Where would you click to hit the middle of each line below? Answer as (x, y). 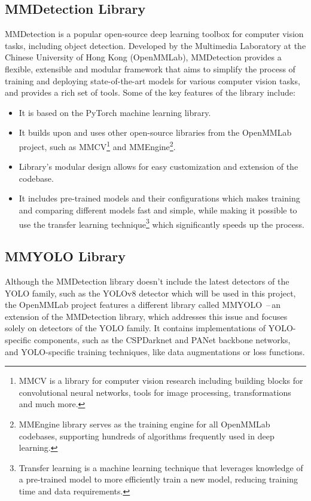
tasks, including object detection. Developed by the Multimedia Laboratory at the (155, 45)
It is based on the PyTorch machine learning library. (115, 112)
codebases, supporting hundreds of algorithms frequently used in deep (147, 436)
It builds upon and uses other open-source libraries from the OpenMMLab (155, 132)
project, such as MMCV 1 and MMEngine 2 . (97, 145)
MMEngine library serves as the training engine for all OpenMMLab (144, 424)
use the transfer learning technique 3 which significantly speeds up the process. (161, 223)
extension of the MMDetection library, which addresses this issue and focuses (146, 316)
